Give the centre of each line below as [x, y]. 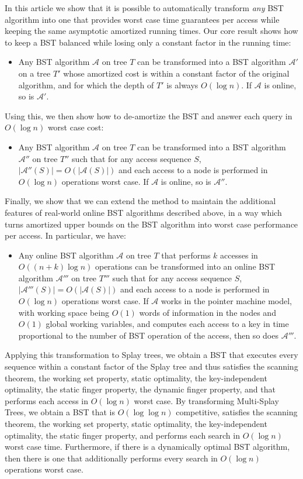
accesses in [239, 255]
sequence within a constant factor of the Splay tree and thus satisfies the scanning [151, 366]
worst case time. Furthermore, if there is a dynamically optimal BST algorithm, [147, 447]
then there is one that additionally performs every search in [111, 458]
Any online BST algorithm [66, 255]
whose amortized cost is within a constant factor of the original [176, 73]
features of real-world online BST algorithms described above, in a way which [143, 212]
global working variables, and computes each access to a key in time [167, 324]
